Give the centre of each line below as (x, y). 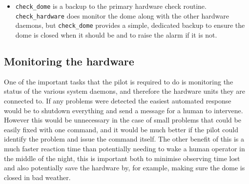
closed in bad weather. (37, 177)
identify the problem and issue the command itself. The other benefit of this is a (124, 139)
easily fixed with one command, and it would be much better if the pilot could (121, 129)
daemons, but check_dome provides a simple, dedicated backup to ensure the (130, 25)
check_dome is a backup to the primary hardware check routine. (111, 6)
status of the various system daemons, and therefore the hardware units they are (124, 91)
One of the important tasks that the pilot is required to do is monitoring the (119, 81)
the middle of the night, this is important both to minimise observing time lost (122, 158)
